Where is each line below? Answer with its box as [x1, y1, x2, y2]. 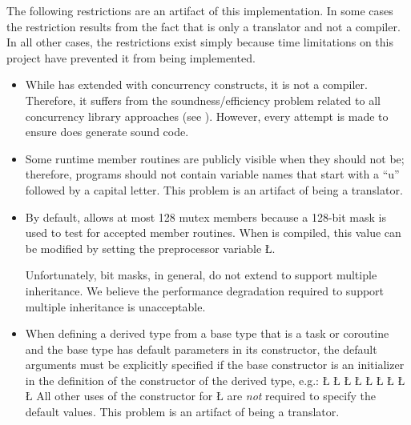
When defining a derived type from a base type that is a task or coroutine [25, 325, 389, 342]
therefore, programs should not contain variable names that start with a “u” [25, 166, 400, 182]
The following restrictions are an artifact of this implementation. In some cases [6, 2, 393, 18]
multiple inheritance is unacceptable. [25, 298, 206, 315]
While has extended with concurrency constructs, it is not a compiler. [25, 76, 368, 93]
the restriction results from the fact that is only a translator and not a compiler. [6, 18, 401, 34]
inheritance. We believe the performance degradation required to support [25, 282, 385, 299]
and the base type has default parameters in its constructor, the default [25, 340, 377, 357]
